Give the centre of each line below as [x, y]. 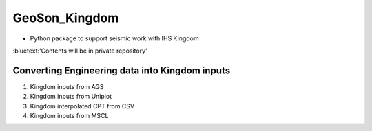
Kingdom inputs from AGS [67, 86]
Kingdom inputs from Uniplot [71, 97]
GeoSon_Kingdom [66, 18]
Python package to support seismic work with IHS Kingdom [114, 38]
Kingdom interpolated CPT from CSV [82, 106]
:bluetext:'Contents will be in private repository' [80, 51]
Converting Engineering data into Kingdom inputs [122, 70]
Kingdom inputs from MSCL [69, 116]
